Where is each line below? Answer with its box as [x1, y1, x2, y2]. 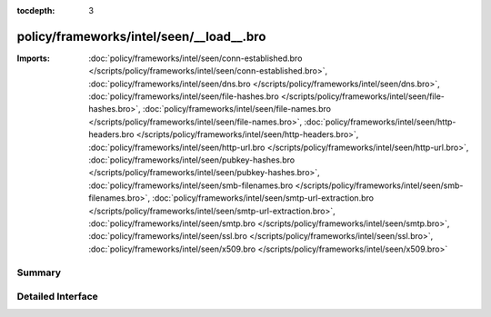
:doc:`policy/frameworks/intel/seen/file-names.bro [142, 104, 332, 114]
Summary [16, 266, 62, 279]
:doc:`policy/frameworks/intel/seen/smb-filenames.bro [88, 180, 294, 191]
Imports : [16, 53, 50, 64]
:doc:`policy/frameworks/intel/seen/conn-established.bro [88, 53, 303, 64]
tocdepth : [16, 5, 55, 15]
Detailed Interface [16, 291, 99, 303]
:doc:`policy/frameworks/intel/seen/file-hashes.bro [88, 91, 279, 102]
